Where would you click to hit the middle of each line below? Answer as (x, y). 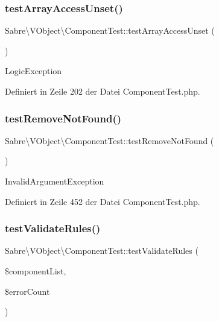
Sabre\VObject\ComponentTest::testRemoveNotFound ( (109, 140)
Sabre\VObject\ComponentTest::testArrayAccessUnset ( (110, 30)
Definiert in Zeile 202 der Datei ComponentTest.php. (103, 91)
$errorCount (27, 291)
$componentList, (36, 271)
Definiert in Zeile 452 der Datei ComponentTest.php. (103, 201)
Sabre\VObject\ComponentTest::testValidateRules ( (102, 251)
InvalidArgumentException (55, 181)
